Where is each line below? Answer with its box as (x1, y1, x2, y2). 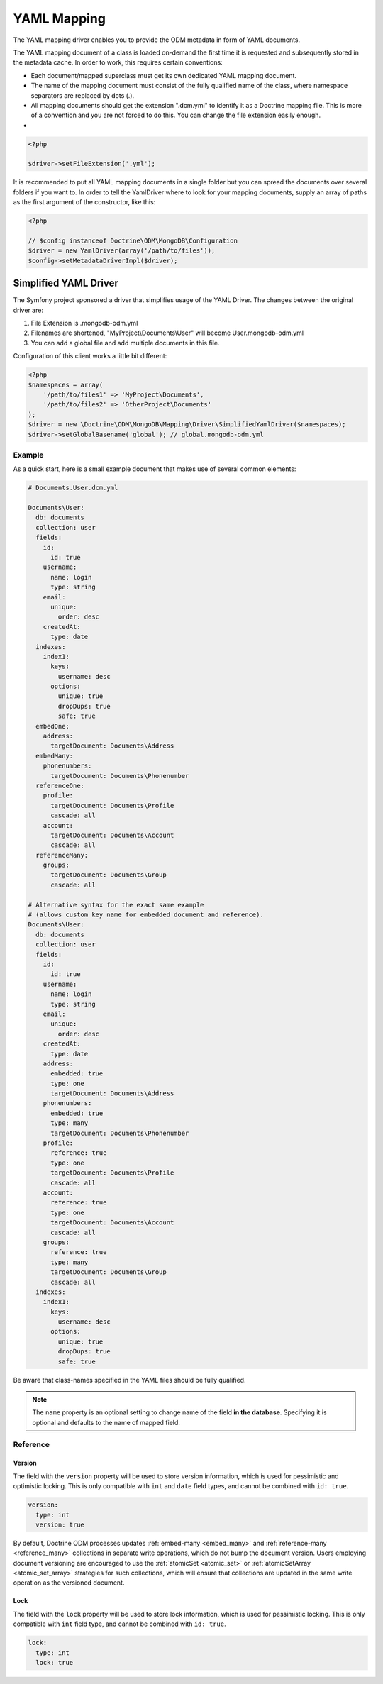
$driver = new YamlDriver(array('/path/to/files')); (28, 247, 216, 255)
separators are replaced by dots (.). (30, 91, 135, 99)
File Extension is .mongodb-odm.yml (30, 319, 138, 328)
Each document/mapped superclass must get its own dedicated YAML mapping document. (30, 71, 297, 79)
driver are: (13, 306, 44, 314)
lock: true (35, 1658, 74, 1666)
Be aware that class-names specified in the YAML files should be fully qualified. (13, 1375, 246, 1384)
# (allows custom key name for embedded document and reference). (28, 911, 264, 919)
